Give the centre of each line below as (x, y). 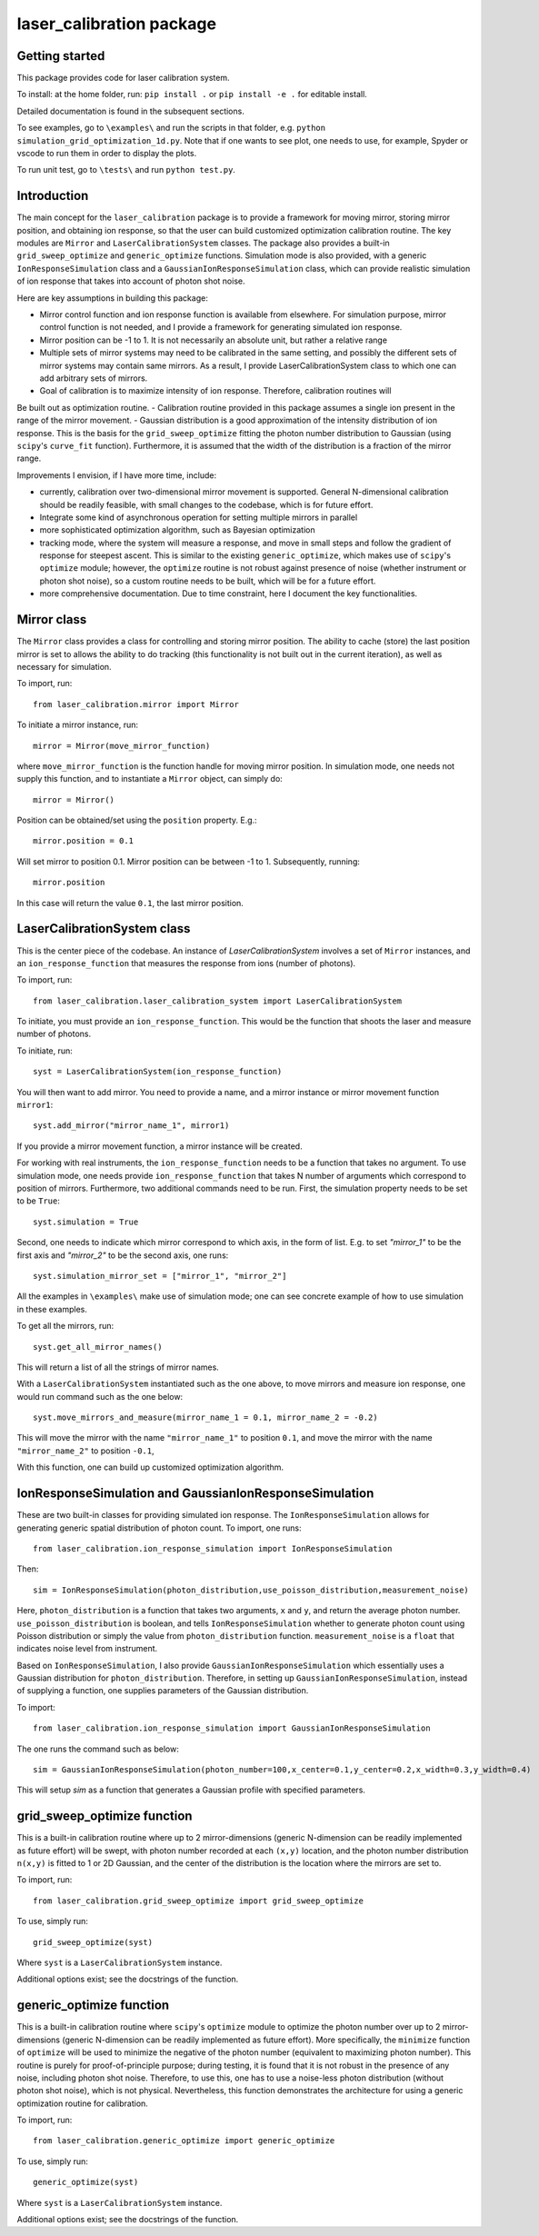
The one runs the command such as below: (98, 1749)
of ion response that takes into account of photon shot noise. (131, 281)
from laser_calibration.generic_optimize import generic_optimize (184, 2141)
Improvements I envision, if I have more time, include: (117, 475)
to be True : (39, 1201)
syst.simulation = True (86, 1222)
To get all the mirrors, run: (65, 1326)
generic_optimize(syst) (86, 2182)
